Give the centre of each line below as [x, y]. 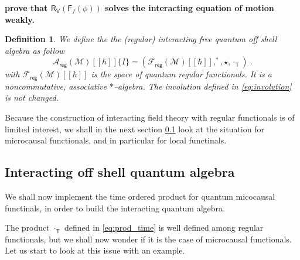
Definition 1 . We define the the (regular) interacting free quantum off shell [141, 39]
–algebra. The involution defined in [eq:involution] [202, 86]
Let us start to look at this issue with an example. [95, 250]
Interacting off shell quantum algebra [120, 172]
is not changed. [32, 97]
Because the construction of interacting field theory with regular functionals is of [150, 117]
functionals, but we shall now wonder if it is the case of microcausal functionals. [148, 239]
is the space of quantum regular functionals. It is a [181, 74]
